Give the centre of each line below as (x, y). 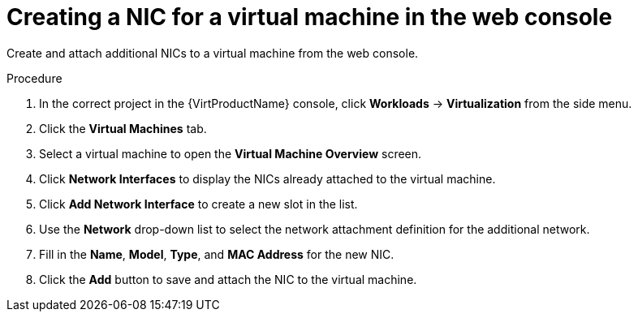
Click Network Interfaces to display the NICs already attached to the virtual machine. (267, 178)
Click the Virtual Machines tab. (123, 128)
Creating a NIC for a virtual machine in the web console (310, 17)
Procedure (34, 78)
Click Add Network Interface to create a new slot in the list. (198, 204)
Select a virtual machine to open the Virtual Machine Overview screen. (231, 153)
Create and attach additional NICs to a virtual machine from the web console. (213, 53)
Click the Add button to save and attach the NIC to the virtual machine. (228, 279)
